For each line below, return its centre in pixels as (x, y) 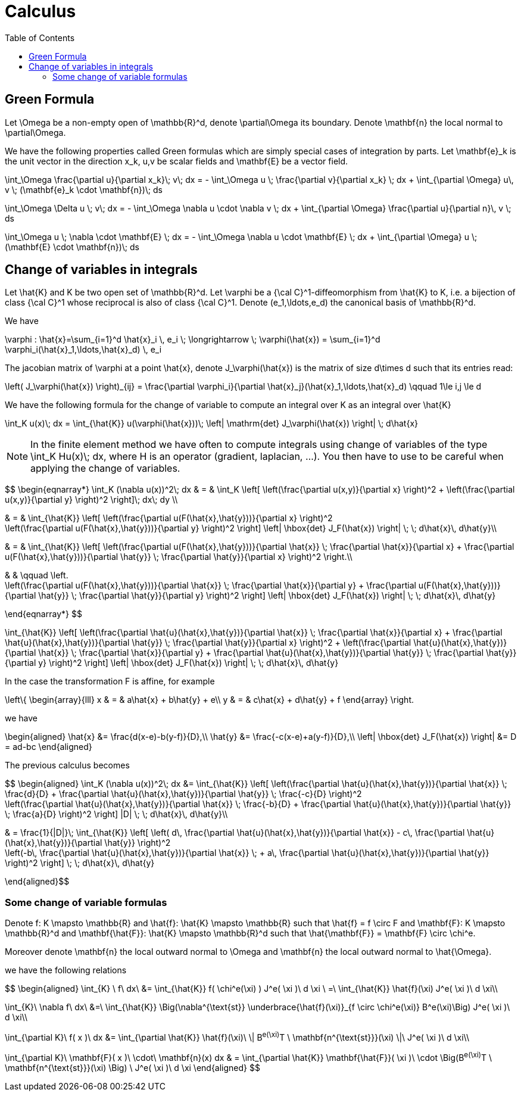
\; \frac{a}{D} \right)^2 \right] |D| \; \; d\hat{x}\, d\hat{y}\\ (116, 814)
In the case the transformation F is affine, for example (110, 681)
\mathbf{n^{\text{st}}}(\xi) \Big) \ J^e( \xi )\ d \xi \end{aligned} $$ (132, 1067)
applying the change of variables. (105, 468)
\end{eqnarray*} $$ (43, 614)
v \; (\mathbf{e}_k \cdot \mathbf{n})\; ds (84, 189)
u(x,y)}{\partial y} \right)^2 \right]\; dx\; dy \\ (91, 500)
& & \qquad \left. (37, 575)
